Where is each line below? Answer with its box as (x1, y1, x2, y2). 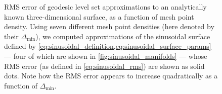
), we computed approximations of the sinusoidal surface (35, 31, 210, 41)
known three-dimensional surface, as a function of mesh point (4, 11, 194, 22)
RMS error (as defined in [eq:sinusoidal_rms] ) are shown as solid (4, 60, 205, 71)
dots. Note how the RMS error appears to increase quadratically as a (4, 70, 218, 81)
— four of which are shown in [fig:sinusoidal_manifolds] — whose (4, 50, 207, 61)
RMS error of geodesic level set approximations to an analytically (4, 2, 207, 12)
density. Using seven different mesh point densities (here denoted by (4, 21, 214, 32)
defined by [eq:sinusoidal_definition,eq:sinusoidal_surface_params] (4, 41, 211, 51)
